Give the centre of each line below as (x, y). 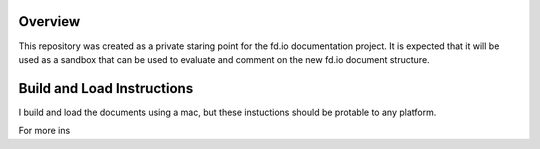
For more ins (44, 131)
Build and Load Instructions (106, 88)
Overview (49, 21)
